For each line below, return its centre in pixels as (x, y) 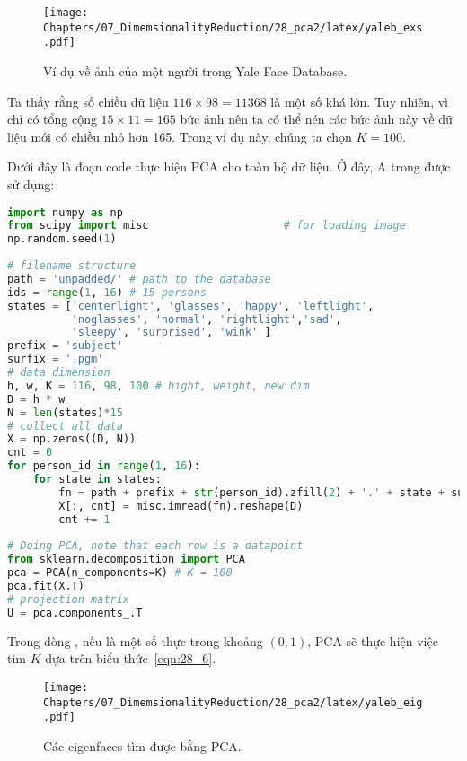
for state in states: (97, 480)
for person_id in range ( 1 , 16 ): (104, 466)
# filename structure (72, 266)
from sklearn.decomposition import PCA (126, 560)
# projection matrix (69, 599)
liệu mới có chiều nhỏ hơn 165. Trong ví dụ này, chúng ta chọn (180, 136)
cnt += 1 (84, 519)
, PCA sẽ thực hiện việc (373, 640)
